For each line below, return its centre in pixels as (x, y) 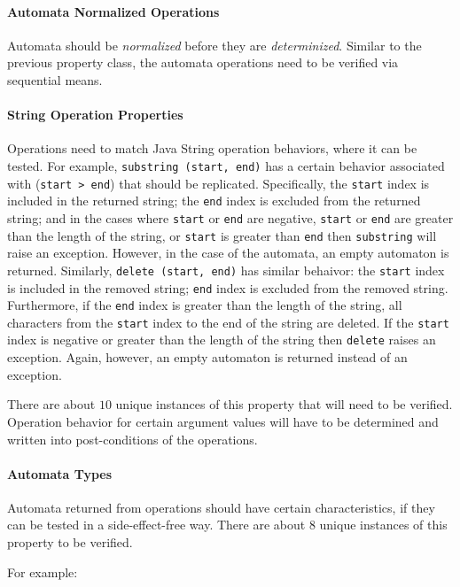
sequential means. (55, 79)
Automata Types (60, 473)
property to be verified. (70, 542)
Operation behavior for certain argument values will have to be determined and (223, 421)
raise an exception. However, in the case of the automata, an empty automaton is (228, 253)
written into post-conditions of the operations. (133, 439)
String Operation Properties (95, 115)
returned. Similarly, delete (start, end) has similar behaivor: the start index (226, 270)
